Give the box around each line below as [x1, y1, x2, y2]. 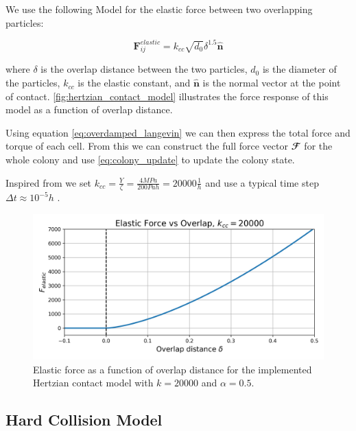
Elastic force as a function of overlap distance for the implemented [33, 362, 312, 376]
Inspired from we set [5, 175, 92, 189]
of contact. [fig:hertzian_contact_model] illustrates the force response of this [5, 89, 329, 103]
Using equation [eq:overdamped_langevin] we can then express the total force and [5, 125, 351, 139]
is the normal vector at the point [202, 75, 341, 90]
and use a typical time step [205, 175, 319, 189]
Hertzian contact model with [33, 375, 154, 390]
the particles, [5, 75, 60, 90]
